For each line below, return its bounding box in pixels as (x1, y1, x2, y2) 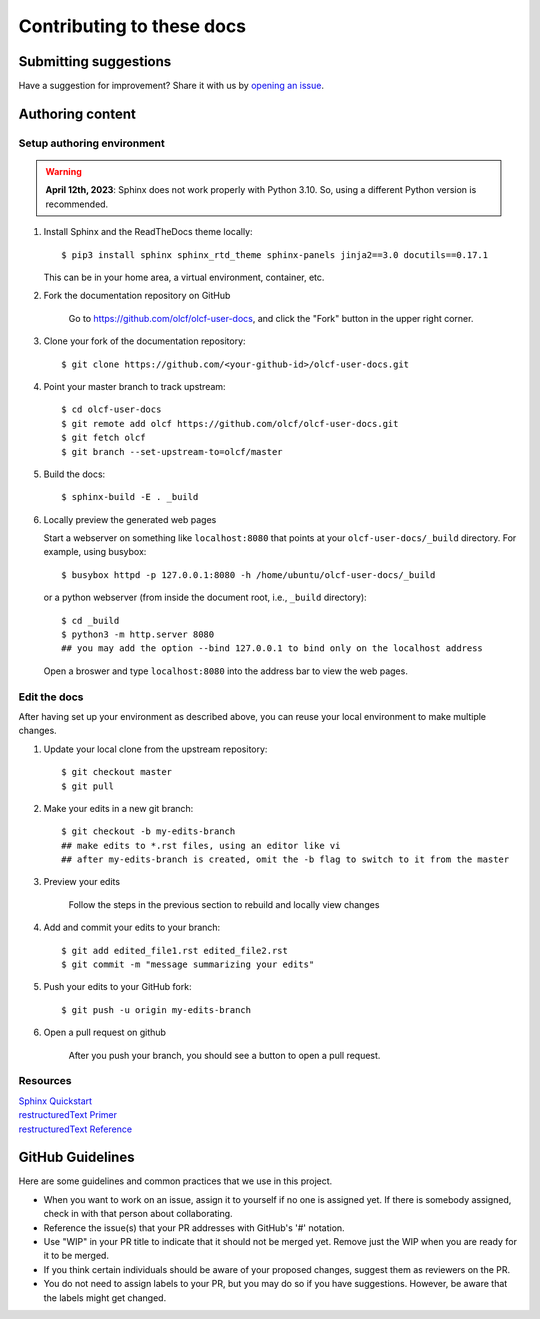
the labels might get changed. (43, 1291, 167, 1304)
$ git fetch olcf (61, 432, 146, 444)
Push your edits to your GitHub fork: (43, 981, 192, 993)
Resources (18, 1074, 72, 1088)
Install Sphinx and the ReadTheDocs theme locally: (43, 226, 254, 238)
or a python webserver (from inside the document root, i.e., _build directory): (43, 591, 367, 604)
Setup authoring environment (18, 136, 165, 150)
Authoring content (18, 105, 137, 122)
